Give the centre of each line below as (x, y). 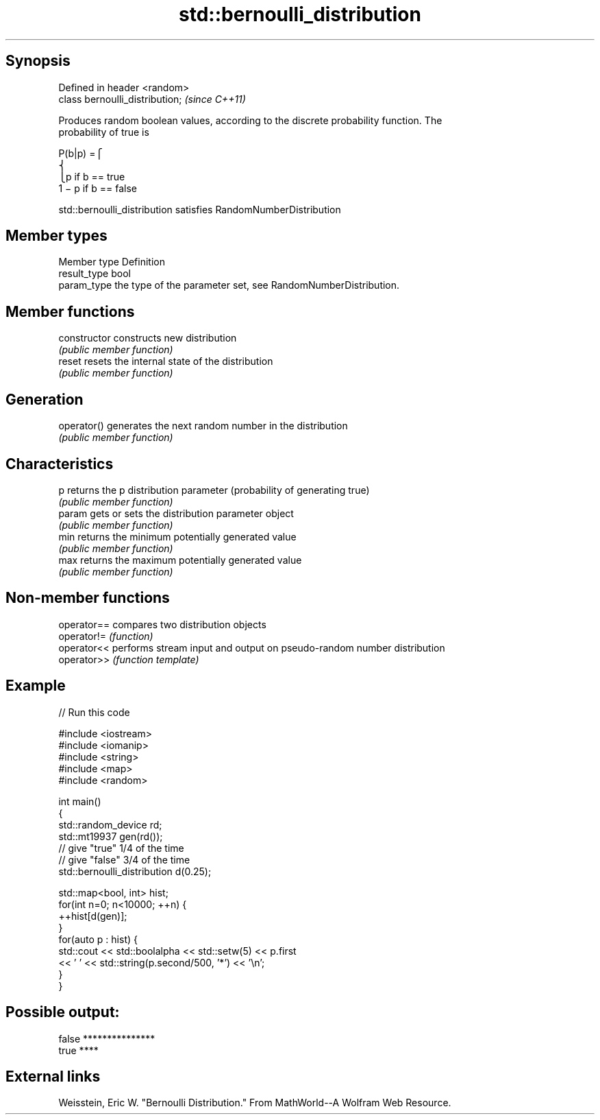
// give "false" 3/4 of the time (124, 859)
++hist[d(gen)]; (93, 916)
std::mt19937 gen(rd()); (111, 836)
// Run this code (94, 712)
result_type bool (95, 274)
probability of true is (104, 132)
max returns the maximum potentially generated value (180, 560)
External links (53, 1076)
